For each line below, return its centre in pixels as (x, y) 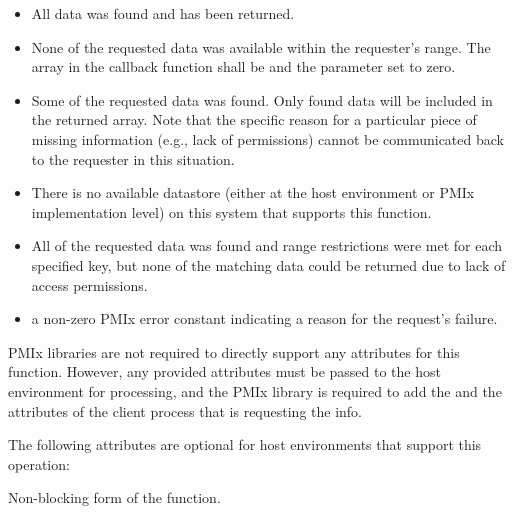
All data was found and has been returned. (163, 13)
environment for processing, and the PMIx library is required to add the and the (255, 390)
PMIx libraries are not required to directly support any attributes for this (234, 351)
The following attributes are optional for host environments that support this (245, 444)
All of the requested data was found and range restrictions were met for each (267, 245)
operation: (39, 463)
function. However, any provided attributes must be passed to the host (224, 371)
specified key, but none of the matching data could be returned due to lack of (268, 264)
